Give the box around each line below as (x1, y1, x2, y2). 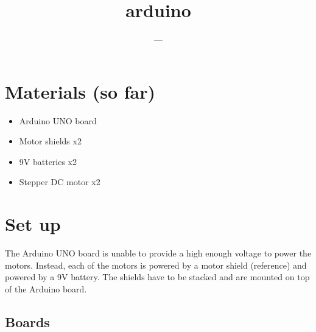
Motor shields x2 (19, 135, 82, 147)
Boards (5, 312, 50, 331)
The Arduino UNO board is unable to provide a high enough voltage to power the (5, 247, 312, 260)
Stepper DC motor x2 (19, 175, 100, 188)
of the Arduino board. (5, 282, 87, 295)
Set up (5, 211, 61, 236)
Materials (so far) (5, 79, 156, 104)
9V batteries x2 (19, 155, 77, 168)
